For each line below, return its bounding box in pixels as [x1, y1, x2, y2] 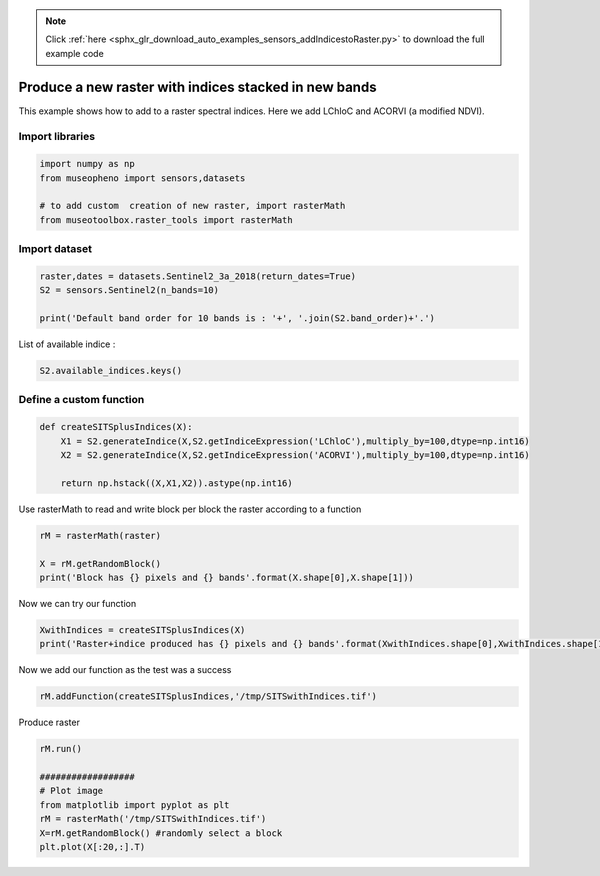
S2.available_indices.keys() [39, 365, 183, 377]
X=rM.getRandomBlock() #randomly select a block [39, 827, 283, 839]
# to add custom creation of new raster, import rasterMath [39, 200, 346, 212]
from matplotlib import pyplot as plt [39, 799, 230, 810]
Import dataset [18, 242, 92, 256]
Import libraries [18, 130, 95, 144]
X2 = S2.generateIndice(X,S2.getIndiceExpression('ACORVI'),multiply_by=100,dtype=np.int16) [60, 450, 530, 460]
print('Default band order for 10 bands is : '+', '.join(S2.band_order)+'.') [39, 313, 435, 324]
